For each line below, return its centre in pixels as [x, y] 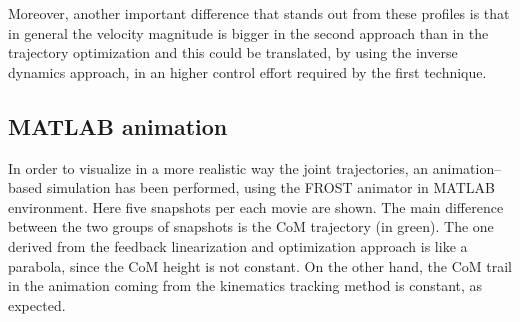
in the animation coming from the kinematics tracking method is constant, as [245, 285]
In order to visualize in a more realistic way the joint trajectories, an [218, 167]
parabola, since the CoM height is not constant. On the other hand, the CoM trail [260, 265]
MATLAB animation [118, 125]
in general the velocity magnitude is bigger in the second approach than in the [248, 32]
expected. [37, 304]
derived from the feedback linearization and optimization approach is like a [238, 245]
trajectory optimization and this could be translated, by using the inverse [233, 52]
